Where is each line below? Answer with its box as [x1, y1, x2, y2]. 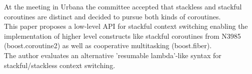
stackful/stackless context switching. [4, 60, 115, 70]
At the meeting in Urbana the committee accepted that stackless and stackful [4, 1, 242, 11]
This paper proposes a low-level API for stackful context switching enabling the [4, 21, 248, 31]
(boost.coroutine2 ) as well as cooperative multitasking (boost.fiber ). [4, 40, 212, 51]
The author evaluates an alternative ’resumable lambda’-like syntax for [4, 50, 221, 60]
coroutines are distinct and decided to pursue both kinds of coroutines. [4, 11, 221, 21]
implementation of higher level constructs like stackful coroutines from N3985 [4, 30, 241, 41]
